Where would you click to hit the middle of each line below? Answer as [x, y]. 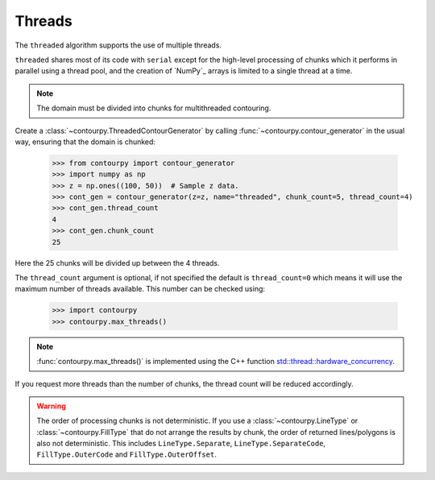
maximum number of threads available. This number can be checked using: [140, 289]
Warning [51, 406]
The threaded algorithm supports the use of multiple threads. [118, 45]
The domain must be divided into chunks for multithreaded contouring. [154, 108]
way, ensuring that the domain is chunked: [85, 142]
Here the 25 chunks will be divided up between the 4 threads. [118, 263]
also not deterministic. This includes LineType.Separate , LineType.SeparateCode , [181, 444]
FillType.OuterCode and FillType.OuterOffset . [126, 454]
